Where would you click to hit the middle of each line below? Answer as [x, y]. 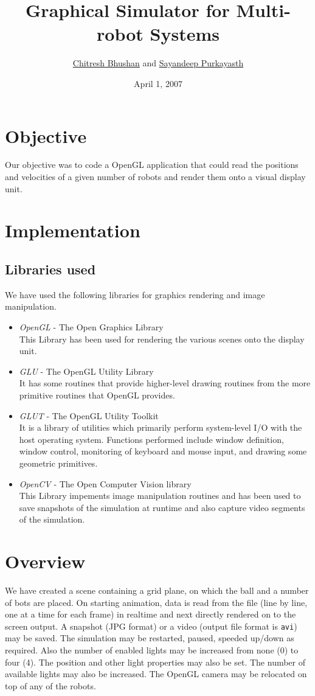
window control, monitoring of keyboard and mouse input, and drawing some [163, 451]
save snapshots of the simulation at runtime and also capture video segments [162, 507]
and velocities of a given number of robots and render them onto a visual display [155, 177]
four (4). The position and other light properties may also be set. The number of [155, 662]
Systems [185, 34]
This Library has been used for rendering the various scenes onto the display [162, 339]
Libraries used [50, 269]
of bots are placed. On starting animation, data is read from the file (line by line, [156, 602]
